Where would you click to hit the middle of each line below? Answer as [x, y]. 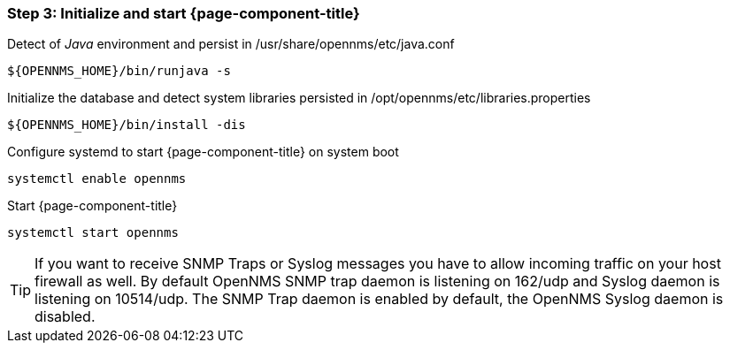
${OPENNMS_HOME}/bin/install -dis [127, 125]
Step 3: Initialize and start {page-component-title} [184, 13]
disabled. [65, 317]
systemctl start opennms [93, 233]
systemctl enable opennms [97, 179]
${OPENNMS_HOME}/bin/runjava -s [119, 71]
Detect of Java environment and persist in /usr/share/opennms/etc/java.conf [231, 44]
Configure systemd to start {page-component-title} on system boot [203, 152]
